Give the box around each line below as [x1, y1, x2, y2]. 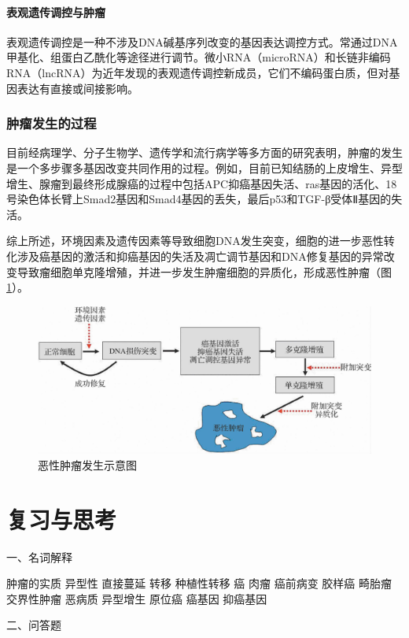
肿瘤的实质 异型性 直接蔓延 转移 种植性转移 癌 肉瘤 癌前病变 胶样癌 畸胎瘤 [6, 575, 392, 592]
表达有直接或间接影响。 [17, 80, 138, 96]
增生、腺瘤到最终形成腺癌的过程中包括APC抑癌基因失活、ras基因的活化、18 [6, 175, 397, 191]
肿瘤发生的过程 [6, 113, 97, 133]
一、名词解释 [6, 548, 72, 565]
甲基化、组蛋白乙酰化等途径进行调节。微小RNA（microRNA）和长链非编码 [6, 49, 391, 65]
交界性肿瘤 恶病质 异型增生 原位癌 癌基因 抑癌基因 [6, 590, 267, 606]
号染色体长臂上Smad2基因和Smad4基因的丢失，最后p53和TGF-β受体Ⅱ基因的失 [6, 191, 403, 207]
